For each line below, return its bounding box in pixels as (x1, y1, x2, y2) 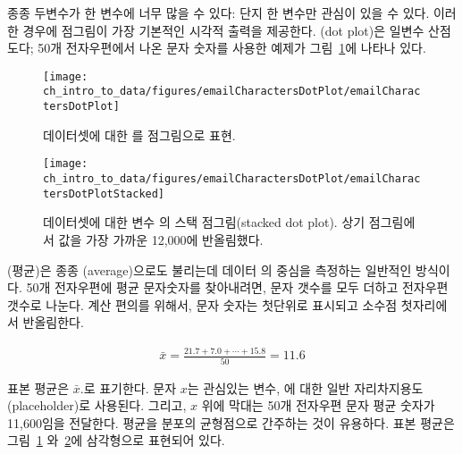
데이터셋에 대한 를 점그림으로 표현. (43, 125, 236, 144)
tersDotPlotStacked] (43, 187, 165, 200)
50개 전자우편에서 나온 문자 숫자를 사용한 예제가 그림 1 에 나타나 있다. (38, 38, 426, 57)
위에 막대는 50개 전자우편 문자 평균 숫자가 (201, 396, 435, 415)
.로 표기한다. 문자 (80, 378, 177, 397)
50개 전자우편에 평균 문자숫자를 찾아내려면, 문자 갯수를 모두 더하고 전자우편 (26, 278, 449, 297)
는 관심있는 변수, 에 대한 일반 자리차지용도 (187, 378, 424, 397)
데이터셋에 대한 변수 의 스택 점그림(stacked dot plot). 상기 (43, 213, 365, 231)
